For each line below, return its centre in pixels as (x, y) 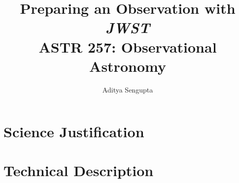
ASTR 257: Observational (128, 46)
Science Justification (74, 132)
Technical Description (79, 170)
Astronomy (128, 66)
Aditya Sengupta (128, 89)
